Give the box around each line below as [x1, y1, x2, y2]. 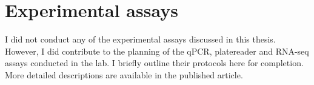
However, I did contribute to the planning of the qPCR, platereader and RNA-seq [5, 44, 309, 57]
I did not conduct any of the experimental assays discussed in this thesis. [5, 33, 276, 46]
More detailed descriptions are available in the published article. [5, 68, 243, 81]
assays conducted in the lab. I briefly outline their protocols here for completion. [5, 56, 304, 69]
